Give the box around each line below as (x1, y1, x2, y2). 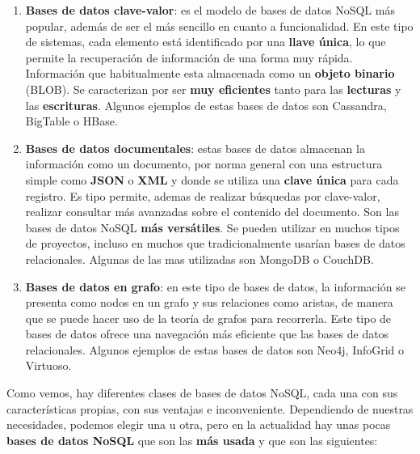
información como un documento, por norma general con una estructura (25, 155, 383, 172)
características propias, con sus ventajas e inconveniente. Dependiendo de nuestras (6, 400, 414, 417)
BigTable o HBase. (25, 112, 118, 129)
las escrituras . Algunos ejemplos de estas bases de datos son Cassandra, (25, 96, 387, 113)
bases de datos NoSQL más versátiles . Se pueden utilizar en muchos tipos (25, 219, 400, 235)
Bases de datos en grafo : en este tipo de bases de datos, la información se (25, 278, 405, 295)
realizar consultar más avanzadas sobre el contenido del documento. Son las (25, 203, 399, 220)
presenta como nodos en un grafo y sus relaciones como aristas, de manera (25, 294, 393, 311)
